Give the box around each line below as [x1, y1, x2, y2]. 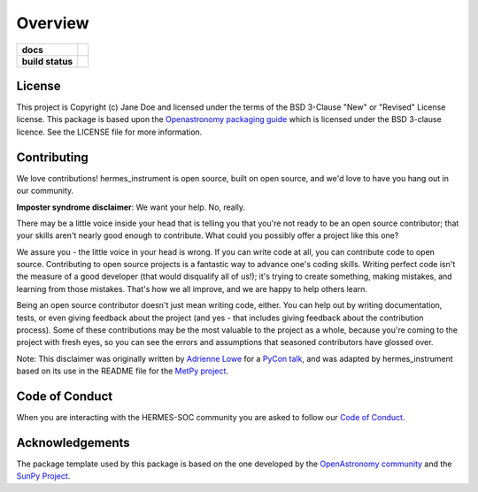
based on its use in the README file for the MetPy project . [16, 365, 229, 376]
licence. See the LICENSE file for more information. [16, 127, 203, 137]
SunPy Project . [16, 471, 71, 481]
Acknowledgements [16, 434, 130, 450]
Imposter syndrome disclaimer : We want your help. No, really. [16, 202, 246, 212]
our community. [16, 186, 74, 196]
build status [21, 55, 73, 67]
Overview [16, 13, 89, 33]
